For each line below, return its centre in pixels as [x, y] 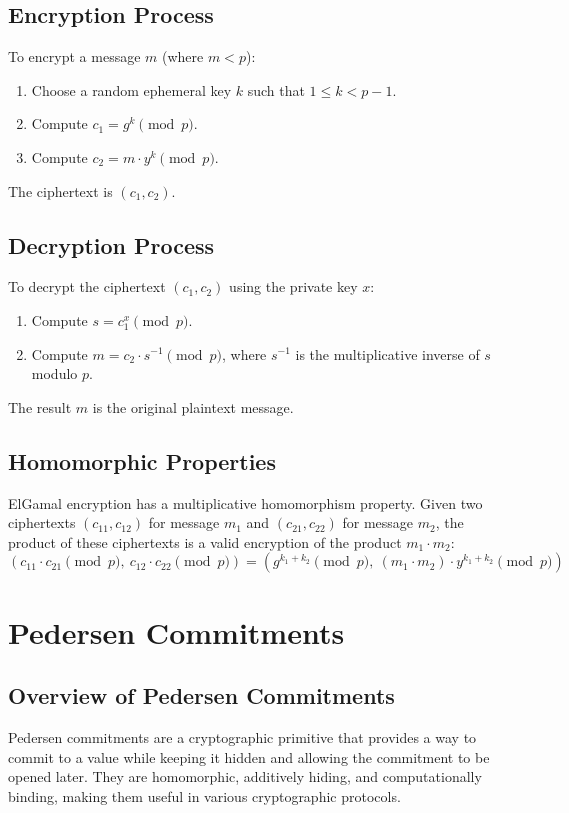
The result [40, 406]
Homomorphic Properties [142, 460]
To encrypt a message [74, 56]
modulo [54, 373]
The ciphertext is [60, 190]
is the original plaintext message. [193, 406]
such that [276, 89]
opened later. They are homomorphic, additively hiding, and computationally [245, 776]
